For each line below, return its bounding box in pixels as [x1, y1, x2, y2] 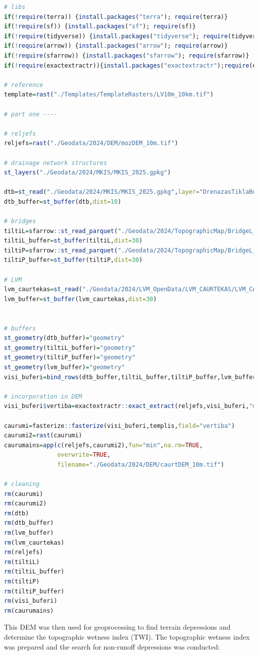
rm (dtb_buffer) [4, 519, 54, 527]
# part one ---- [4, 110, 58, 118]
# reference [4, 81, 43, 88]
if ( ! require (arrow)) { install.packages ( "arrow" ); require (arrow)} [4, 42, 228, 50]
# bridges [4, 218, 36, 225]
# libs [4, 3, 25, 10]
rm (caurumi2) [4, 500, 47, 507]
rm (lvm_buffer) [4, 529, 54, 537]
